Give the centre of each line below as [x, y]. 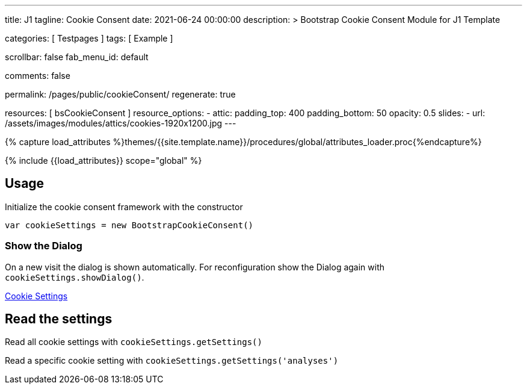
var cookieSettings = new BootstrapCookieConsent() [129, 225]
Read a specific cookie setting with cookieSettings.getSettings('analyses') [172, 361]
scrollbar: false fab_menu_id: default [77, 57]
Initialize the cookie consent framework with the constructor [124, 207]
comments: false [38, 76]
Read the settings [59, 319]
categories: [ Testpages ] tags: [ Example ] [89, 38]
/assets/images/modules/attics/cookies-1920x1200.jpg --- [121, 123]
